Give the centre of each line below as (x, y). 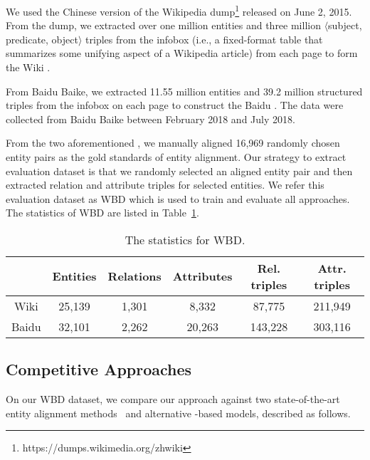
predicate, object (42, 39)
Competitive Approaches (99, 369)
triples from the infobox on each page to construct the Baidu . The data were (175, 105)
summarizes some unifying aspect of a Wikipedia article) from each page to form (182, 53)
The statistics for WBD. (185, 239)
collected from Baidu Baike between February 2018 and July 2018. (150, 119)
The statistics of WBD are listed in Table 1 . (102, 213)
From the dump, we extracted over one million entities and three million (163, 25)
